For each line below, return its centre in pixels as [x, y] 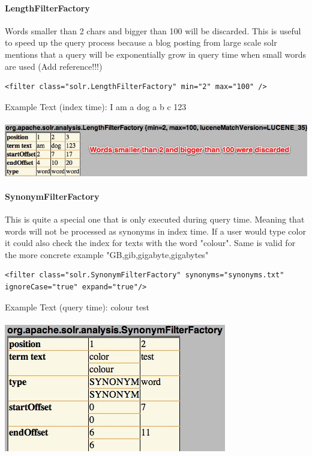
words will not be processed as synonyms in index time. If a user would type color [155, 231]
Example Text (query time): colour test [77, 307]
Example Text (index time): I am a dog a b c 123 [96, 106]
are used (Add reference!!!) [54, 66]
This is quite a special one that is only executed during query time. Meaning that [155, 219]
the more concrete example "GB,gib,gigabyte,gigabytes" [107, 254]
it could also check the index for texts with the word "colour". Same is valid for [150, 243]
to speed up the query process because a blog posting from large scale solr [141, 42]
